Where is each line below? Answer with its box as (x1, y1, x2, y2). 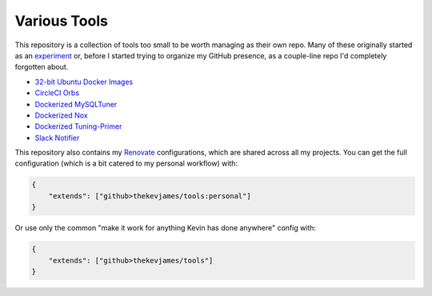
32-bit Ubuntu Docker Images (34, 77, 134, 86)
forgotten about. (14, 62, 69, 72)
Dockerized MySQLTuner (34, 99, 118, 109)
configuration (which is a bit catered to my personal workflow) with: (14, 158, 238, 168)
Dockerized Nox (34, 110, 88, 120)
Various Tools (14, 12, 108, 30)
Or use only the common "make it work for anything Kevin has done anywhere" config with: (14, 223, 316, 233)
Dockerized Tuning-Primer (34, 122, 122, 131)
